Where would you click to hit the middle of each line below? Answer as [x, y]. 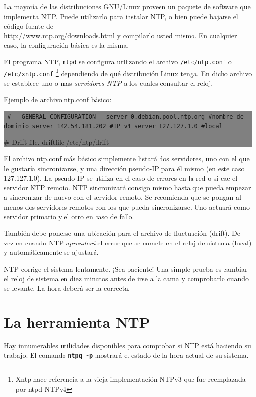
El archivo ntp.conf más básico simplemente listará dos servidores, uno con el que [127, 159]
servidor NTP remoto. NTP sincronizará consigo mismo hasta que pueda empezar [128, 187]
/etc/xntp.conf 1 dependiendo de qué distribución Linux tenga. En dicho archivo [128, 72]
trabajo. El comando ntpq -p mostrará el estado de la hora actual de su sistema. [126, 355]
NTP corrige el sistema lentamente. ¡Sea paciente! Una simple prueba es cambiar [126, 268]
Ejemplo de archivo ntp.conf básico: [58, 99]
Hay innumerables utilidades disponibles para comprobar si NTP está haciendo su [128, 345]
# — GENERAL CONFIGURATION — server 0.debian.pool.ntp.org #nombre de [126, 117]
